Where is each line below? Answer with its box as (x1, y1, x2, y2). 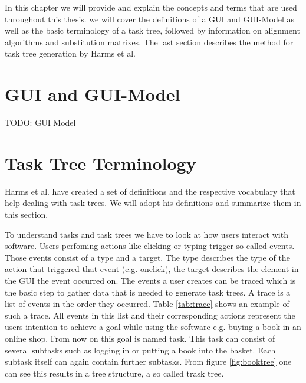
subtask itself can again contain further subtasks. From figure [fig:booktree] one (5, 355, 292, 368)
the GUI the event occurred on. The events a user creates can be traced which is (5, 274, 296, 286)
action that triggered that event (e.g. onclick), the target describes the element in (5, 263, 299, 275)
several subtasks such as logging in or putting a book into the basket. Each (5, 343, 276, 356)
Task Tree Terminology (5, 150, 196, 175)
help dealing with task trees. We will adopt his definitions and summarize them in (5, 197, 301, 209)
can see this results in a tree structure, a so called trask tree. (5, 366, 224, 379)
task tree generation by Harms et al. (5, 47, 136, 60)
